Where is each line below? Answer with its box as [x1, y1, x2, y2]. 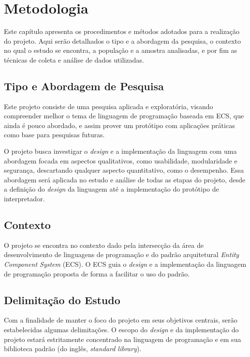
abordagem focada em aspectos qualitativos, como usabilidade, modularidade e [4, 155, 237, 165]
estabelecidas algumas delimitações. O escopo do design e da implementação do [4, 325, 239, 335]
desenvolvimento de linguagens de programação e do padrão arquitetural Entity [4, 249, 239, 260]
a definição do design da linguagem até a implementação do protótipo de [4, 184, 219, 194]
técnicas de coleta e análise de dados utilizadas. [4, 54, 144, 65]
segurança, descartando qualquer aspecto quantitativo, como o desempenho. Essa [4, 165, 244, 175]
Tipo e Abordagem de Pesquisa [4, 78, 164, 93]
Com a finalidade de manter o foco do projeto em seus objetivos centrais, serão [4, 315, 237, 325]
